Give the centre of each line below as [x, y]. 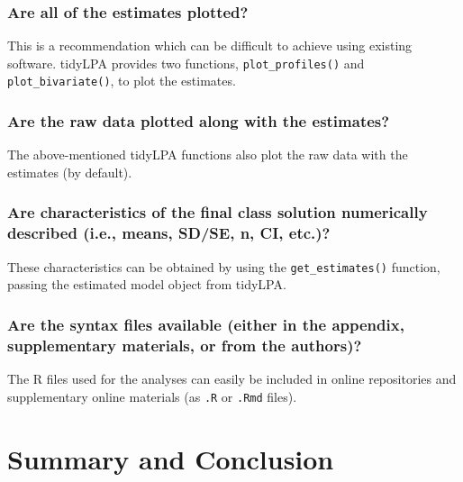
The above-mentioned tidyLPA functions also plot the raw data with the [208, 155]
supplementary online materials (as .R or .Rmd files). [152, 396]
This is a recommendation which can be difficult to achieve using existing [210, 45]
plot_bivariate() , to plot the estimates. [122, 81]
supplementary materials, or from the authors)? [185, 345]
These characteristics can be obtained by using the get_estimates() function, [224, 266]
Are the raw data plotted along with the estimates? [199, 121]
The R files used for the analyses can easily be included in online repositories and [232, 379]
